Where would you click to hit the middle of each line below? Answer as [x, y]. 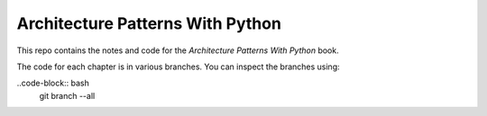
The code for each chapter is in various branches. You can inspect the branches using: [178, 67]
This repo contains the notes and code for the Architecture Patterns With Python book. [178, 50]
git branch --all [67, 95]
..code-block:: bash [53, 83]
